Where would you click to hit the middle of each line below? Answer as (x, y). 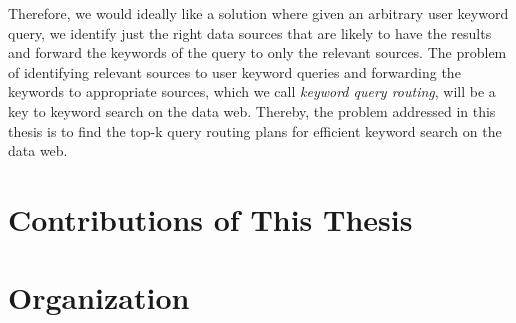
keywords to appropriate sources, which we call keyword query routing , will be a (252, 91)
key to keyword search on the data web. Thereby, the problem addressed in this (252, 110)
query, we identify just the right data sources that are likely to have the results (250, 32)
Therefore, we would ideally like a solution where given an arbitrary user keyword (258, 13)
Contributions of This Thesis (210, 218)
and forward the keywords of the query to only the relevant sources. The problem (257, 52)
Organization (99, 297)
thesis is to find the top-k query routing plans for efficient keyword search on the (255, 130)
